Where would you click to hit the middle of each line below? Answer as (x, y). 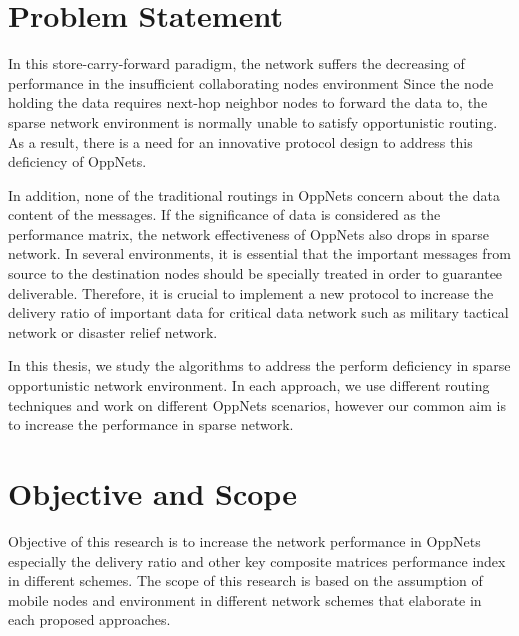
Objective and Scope (152, 493)
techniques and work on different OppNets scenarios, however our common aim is (257, 404)
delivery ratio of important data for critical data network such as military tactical (258, 312)
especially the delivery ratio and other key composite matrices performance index (257, 560)
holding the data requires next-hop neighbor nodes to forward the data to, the (248, 102)
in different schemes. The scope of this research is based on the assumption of (245, 580)
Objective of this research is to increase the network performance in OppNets (244, 540)
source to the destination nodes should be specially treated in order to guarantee (255, 273)
